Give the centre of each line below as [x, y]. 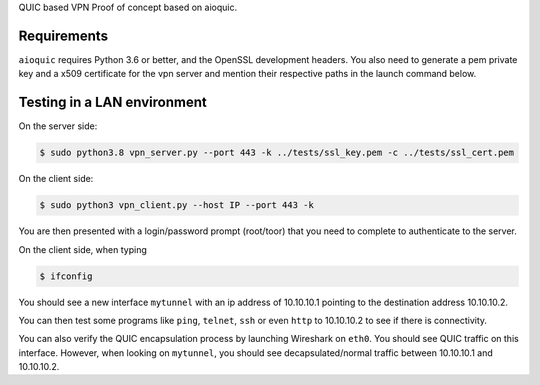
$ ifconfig [66, 276]
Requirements [63, 35]
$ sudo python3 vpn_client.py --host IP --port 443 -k [176, 205]
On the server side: [58, 126]
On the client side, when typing [82, 249]
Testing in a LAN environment [112, 102]
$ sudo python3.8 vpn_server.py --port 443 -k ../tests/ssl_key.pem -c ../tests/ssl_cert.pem [277, 153]
